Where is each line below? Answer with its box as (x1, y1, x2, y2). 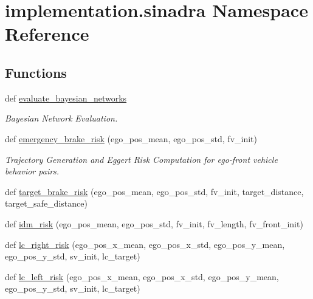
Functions (5, 63, 67, 81)
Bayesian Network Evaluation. (5, 112, 118, 125)
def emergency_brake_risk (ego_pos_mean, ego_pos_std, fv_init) (5, 132, 257, 145)
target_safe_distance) (5, 197, 88, 210)
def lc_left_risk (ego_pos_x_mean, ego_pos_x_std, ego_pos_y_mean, (5, 270, 279, 283)
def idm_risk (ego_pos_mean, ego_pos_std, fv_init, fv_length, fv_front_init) (5, 217, 303, 230)
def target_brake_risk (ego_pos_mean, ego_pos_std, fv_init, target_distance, (5, 185, 304, 198)
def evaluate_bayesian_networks (5, 91, 127, 104)
